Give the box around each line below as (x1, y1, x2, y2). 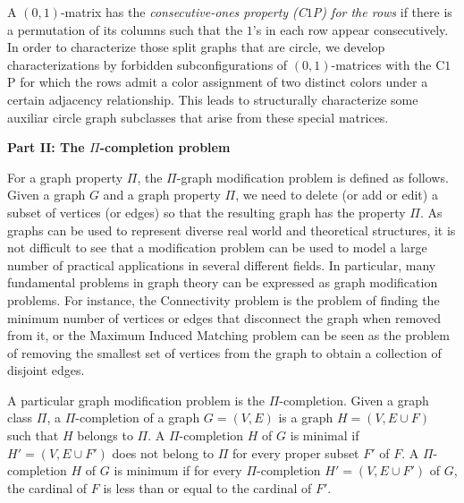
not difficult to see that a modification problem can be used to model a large (7, 238, 427, 257)
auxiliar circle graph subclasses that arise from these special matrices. (7, 107, 389, 126)
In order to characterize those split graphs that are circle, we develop (7, 38, 385, 56)
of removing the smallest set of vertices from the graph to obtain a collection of (7, 343, 442, 362)
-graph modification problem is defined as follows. (176, 167, 449, 186)
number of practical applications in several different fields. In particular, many (7, 255, 436, 274)
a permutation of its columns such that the (7, 20, 243, 38)
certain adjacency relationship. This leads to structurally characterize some (7, 90, 418, 108)
